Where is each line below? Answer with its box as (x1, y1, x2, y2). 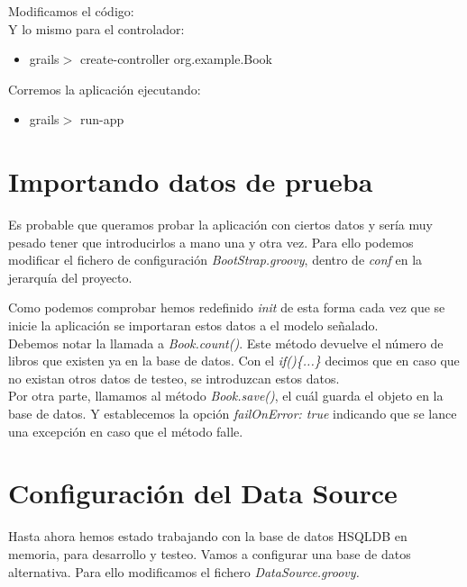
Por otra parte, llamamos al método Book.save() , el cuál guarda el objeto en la (8, 386, 444, 405)
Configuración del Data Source (8, 474, 398, 511)
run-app (79, 110, 124, 129)
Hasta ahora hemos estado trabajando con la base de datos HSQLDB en (8, 527, 407, 546)
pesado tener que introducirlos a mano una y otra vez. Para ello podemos (8, 232, 414, 251)
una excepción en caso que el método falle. (8, 421, 243, 440)
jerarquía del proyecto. (8, 267, 133, 286)
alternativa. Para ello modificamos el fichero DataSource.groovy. (8, 562, 360, 581)
